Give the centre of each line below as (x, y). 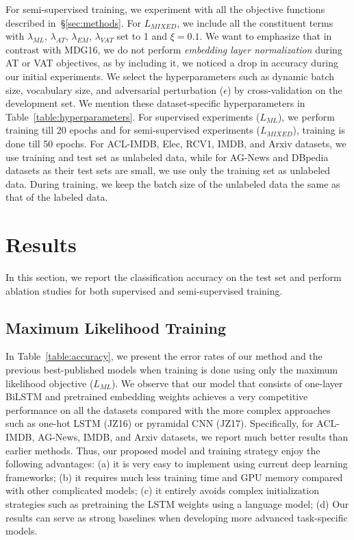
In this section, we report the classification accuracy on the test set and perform (174, 277)
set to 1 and (142, 36)
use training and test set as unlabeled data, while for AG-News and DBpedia (167, 157)
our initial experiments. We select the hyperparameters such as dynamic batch (170, 76)
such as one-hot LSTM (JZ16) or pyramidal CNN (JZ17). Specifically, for (160, 423)
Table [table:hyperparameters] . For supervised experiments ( (133, 116)
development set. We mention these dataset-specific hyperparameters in (155, 103)
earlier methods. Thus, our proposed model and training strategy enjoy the (163, 450)
